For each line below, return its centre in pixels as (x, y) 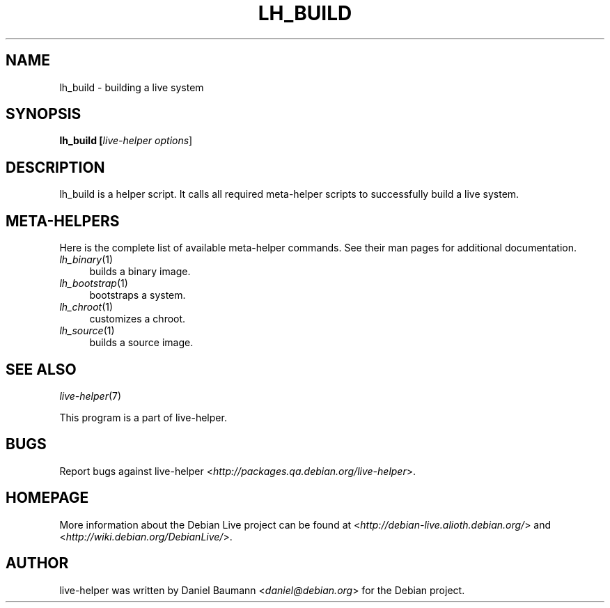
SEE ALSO (41, 369)
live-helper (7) (91, 396)
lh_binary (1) (86, 260)
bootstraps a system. (138, 295)
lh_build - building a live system (132, 87)
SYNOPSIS (44, 114)
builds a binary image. (140, 272)
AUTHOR (37, 563)
